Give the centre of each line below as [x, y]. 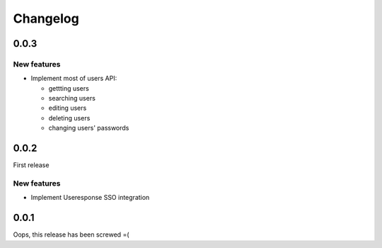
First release [31, 165]
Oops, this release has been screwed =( [71, 235]
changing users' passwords [89, 128]
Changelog [46, 18]
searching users [72, 98]
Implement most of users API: [74, 79]
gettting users [69, 88]
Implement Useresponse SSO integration [90, 198]
